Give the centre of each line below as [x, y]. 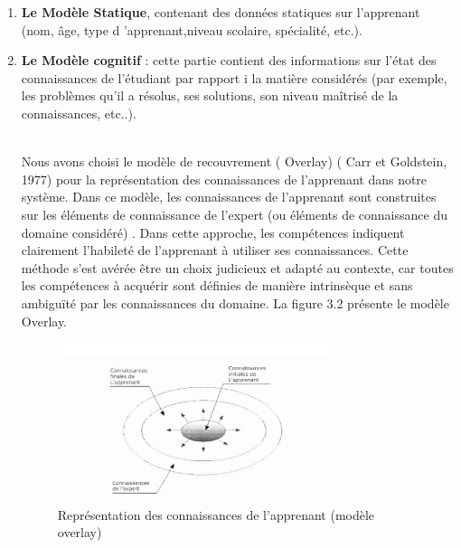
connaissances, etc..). [79, 113]
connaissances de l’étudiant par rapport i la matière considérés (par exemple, [234, 77]
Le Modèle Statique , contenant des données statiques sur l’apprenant [221, 12]
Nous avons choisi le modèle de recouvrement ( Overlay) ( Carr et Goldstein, [234, 161]
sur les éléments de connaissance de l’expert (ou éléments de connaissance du [234, 214]
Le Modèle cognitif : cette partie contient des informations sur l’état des [229, 60]
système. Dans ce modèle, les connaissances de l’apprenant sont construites [229, 197]
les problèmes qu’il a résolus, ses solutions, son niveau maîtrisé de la [210, 95]
